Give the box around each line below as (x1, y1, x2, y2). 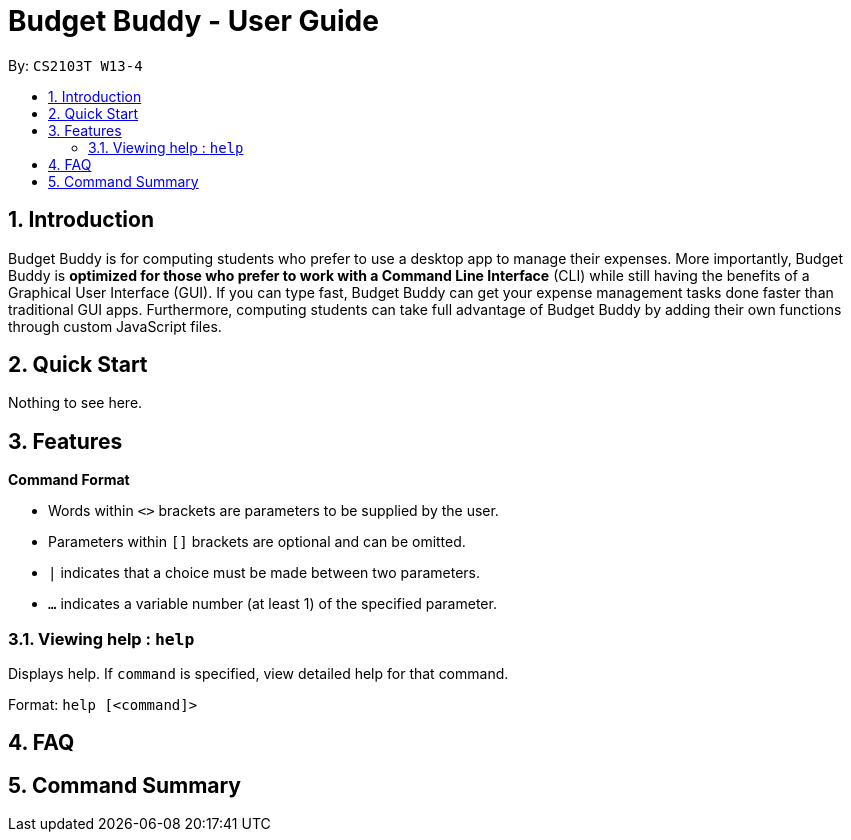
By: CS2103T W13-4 (8, 56, 143, 74)
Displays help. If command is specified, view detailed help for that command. (8, 665, 509, 683)
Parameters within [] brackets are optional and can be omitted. (48, 533, 466, 551)
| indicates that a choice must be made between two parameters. (48, 564, 481, 582)
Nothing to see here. (8, 394, 143, 412)
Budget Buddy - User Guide (8, 4, 379, 38)
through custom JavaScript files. (8, 317, 222, 335)
